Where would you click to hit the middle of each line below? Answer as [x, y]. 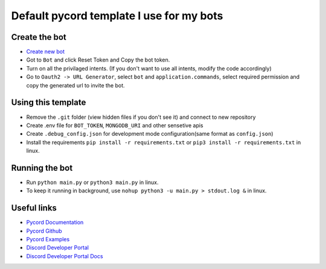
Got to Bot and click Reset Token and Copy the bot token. [98, 60]
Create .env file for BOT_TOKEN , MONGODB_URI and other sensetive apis [115, 125]
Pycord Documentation [55, 223]
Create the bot [39, 37]
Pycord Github [44, 231]
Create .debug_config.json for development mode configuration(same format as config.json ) [150, 134]
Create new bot [46, 52]
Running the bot [42, 168]
